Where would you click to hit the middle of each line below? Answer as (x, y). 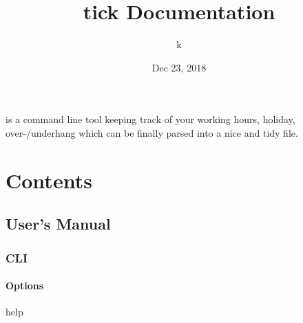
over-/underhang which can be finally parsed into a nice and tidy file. (152, 132)
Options (25, 286)
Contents (49, 180)
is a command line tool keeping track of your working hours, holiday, (150, 119)
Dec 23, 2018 (179, 67)
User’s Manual (58, 224)
